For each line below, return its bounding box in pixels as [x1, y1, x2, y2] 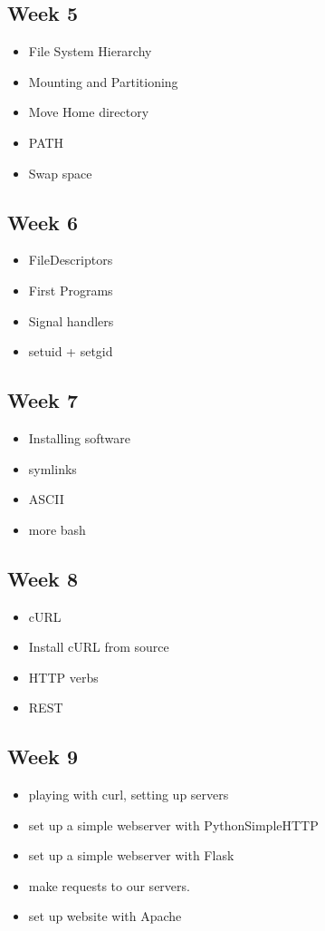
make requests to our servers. [28, 876, 190, 895]
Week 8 [7, 564, 78, 592]
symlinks [28, 459, 77, 478]
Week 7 [7, 386, 78, 414]
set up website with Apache [28, 907, 182, 926]
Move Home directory [28, 102, 149, 121]
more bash [28, 519, 86, 538]
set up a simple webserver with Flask [28, 846, 234, 865]
